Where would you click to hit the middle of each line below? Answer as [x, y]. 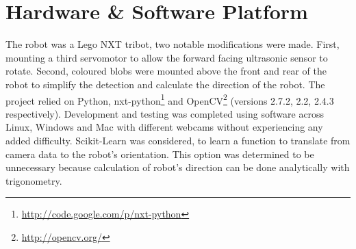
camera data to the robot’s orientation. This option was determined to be [160, 154]
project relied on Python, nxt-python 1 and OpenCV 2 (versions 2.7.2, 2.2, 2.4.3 [170, 99]
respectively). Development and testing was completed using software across [165, 113]
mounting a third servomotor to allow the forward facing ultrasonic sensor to [167, 57]
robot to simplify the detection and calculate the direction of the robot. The [165, 84]
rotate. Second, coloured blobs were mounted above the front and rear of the [166, 71]
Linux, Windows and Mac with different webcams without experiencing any [164, 127]
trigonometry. [34, 180]
